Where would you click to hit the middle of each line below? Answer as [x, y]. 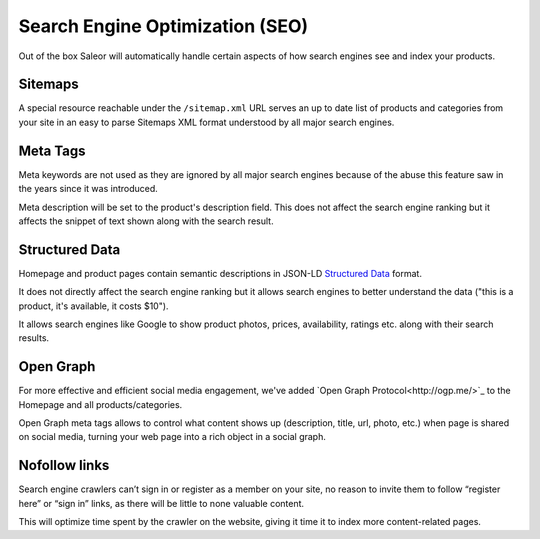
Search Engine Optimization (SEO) [163, 26]
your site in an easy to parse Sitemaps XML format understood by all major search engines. [206, 122]
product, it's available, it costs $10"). [93, 306]
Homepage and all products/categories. [100, 404]
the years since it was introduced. [88, 189]
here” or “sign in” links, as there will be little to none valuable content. [161, 503]
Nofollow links [64, 465]
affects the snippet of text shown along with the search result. [146, 221]
